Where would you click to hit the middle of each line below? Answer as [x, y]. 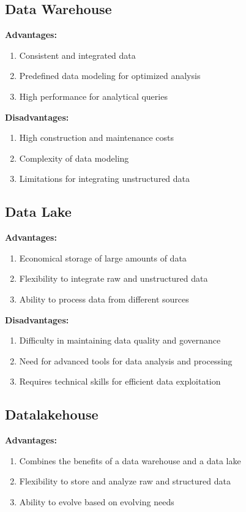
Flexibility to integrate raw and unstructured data [114, 278]
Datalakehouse [52, 414]
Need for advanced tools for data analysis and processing [126, 360]
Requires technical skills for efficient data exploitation [120, 381]
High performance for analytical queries [93, 96]
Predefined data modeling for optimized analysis [110, 76]
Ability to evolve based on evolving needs [97, 501]
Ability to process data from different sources [104, 299]
